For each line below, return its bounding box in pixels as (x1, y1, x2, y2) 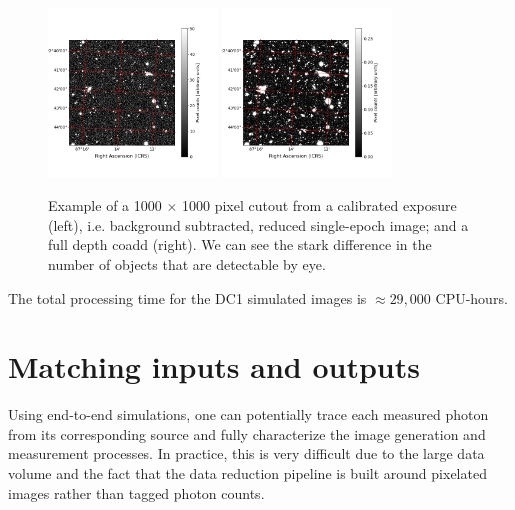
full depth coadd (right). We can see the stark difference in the (48, 234, 432, 255)
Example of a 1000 (48, 195, 162, 216)
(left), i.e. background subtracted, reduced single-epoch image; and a (48, 214, 469, 235)
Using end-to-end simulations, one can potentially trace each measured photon (8, 404, 489, 425)
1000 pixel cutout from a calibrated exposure (181, 195, 457, 216)
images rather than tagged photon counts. (8, 482, 265, 503)
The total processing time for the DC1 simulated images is (8, 287, 367, 308)
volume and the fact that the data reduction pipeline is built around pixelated (8, 463, 487, 484)
